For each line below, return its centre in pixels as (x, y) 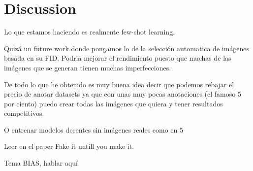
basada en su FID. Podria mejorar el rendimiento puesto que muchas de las (118, 58)
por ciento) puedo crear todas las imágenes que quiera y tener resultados (113, 103)
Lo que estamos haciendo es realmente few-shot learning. (90, 32)
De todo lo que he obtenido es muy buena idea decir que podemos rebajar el (119, 84)
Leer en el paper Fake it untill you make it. (69, 146)
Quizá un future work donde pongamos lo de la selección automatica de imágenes (127, 48)
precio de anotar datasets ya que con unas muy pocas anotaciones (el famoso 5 (123, 94)
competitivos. (24, 113)
